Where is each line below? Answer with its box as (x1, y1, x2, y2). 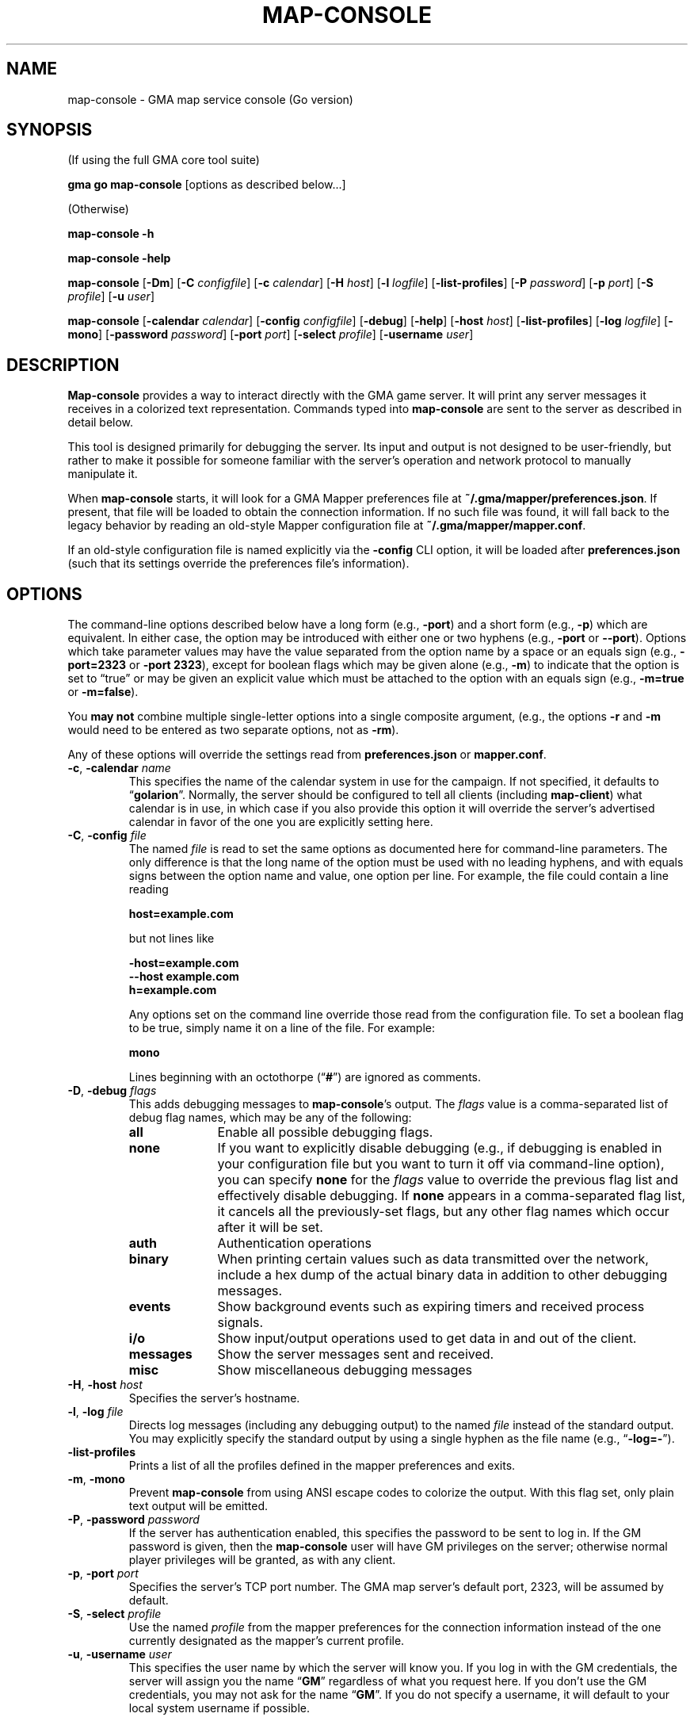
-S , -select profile (67, 1607, 162, 1621)
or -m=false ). (67, 685, 139, 699)
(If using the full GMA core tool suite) (67, 153, 260, 167)
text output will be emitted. (128, 1499, 268, 1513)
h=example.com (128, 983, 217, 997)
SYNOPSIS (6, 120, 93, 140)
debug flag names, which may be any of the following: (128, 1111, 412, 1125)
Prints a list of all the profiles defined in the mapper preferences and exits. (128, 1459, 516, 1473)
